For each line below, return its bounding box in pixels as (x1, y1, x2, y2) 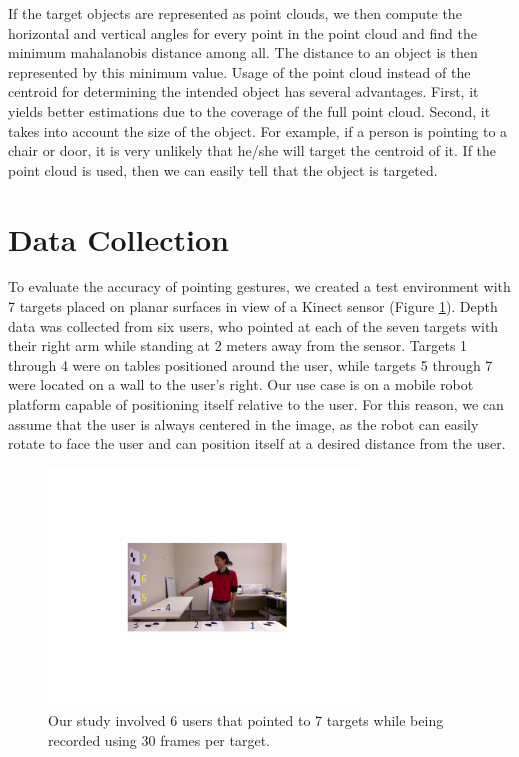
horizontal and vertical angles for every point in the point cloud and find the (8, 22, 477, 43)
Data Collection (8, 218, 229, 259)
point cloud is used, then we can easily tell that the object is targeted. (8, 159, 438, 180)
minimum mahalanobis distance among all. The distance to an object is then (8, 42, 478, 63)
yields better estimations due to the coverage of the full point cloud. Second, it (8, 100, 491, 121)
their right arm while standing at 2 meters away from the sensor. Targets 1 (8, 335, 468, 356)
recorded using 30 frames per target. (48, 729, 271, 750)
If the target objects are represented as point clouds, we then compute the (8, 3, 462, 23)
